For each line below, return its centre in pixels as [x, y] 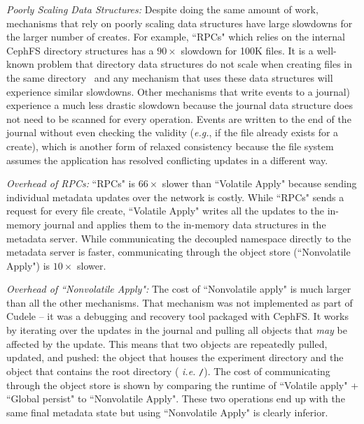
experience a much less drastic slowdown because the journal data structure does [180, 105]
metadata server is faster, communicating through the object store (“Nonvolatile [178, 252]
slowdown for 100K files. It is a [247, 50]
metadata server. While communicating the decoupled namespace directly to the [179, 238]
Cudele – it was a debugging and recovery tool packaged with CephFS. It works [177, 316]
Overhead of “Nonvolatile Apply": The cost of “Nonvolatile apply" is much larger [179, 289]
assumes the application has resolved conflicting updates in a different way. [167, 160]
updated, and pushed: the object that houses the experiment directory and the [175, 357]
